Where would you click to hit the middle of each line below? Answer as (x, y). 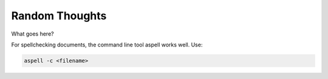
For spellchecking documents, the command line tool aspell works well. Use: (107, 45)
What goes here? (32, 34)
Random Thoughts (59, 16)
